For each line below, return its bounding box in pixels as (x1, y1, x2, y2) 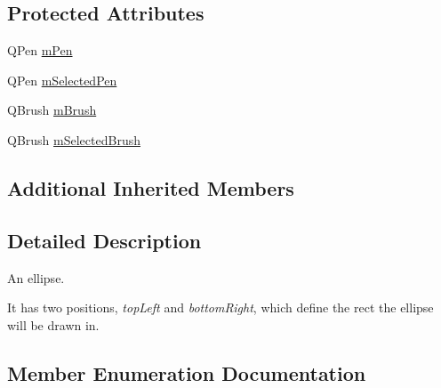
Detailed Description (7, 226, 202, 254)
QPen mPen (7, 41, 73, 60)
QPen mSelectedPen (7, 70, 117, 89)
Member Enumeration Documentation (7, 359, 366, 386)
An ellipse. (7, 268, 65, 287)
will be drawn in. (7, 315, 100, 334)
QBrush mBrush (7, 101, 97, 119)
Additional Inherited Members (7, 174, 294, 201)
